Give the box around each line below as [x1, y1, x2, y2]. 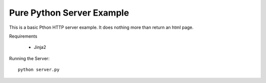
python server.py [18, 67, 60, 73]
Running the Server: [9, 55, 50, 61]
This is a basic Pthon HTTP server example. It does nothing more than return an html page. [9, 24, 194, 30]
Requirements [9, 33, 37, 39]
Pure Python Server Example [9, 7, 129, 18]
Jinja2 [33, 44, 46, 50]
